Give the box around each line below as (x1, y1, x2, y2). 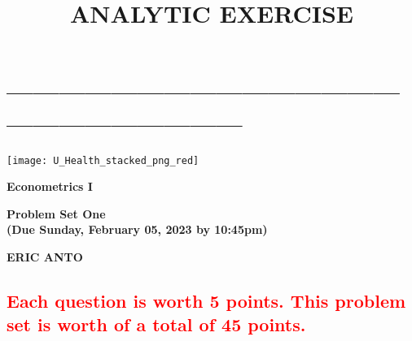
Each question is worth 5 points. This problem (7, 287, 406, 313)
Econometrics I (7, 178, 93, 195)
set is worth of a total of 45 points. (7, 312, 306, 337)
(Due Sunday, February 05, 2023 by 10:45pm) (7, 221, 268, 238)
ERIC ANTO (7, 248, 83, 265)
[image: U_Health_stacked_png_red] (7, 154, 199, 166)
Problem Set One (7, 205, 106, 222)
